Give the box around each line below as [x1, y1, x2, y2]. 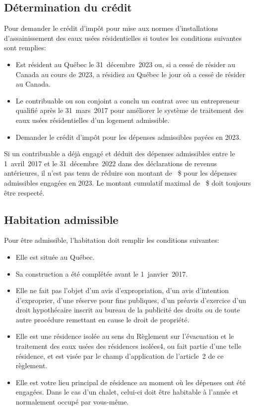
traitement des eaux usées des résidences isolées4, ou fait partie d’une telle [15, 341, 242, 351]
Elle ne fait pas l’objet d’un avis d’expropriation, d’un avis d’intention [15, 285, 229, 296]
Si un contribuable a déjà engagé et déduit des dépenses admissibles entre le [4, 148, 235, 159]
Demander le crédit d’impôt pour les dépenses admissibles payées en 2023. [15, 131, 241, 142]
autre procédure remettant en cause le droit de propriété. [15, 314, 190, 324]
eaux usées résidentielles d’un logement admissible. [15, 114, 170, 125]
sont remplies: [4, 42, 46, 53]
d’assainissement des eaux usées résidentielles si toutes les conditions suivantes [4, 32, 242, 43]
